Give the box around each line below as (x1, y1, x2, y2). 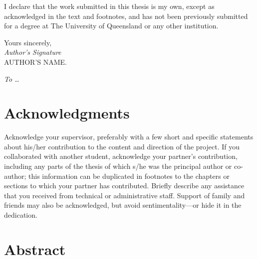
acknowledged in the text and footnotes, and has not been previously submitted (4, 10, 248, 21)
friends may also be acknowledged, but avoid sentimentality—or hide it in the (4, 200, 242, 210)
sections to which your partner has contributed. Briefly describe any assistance (4, 180, 245, 191)
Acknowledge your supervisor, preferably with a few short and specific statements (4, 131, 254, 142)
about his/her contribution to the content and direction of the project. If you (4, 141, 240, 151)
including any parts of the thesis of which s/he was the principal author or (4, 161, 232, 171)
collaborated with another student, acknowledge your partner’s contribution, (4, 151, 238, 161)
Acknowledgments (4, 103, 130, 123)
